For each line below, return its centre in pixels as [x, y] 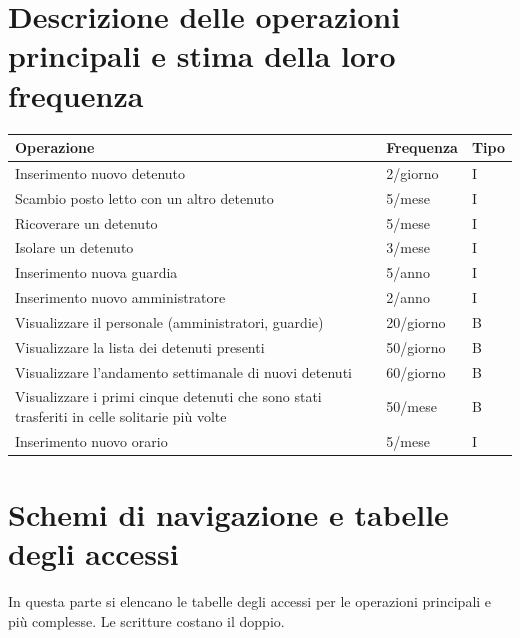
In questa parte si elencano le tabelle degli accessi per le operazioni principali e [250, 601]
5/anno [408, 272]
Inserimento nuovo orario [91, 440]
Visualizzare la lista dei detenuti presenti [140, 346]
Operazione [55, 147]
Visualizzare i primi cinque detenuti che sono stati [168, 396]
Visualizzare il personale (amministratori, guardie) [169, 321]
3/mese [408, 247]
